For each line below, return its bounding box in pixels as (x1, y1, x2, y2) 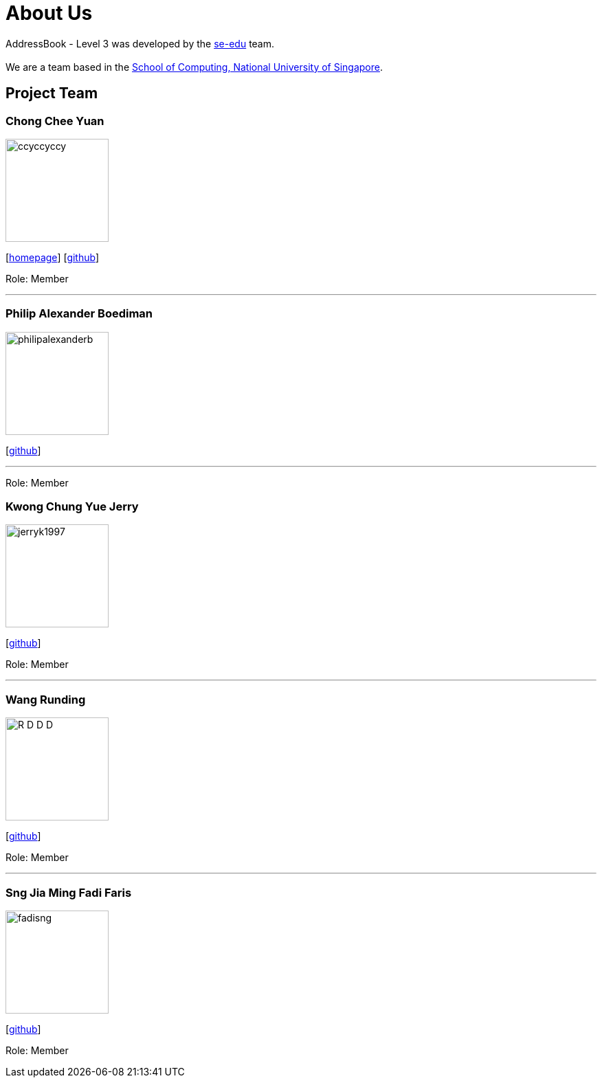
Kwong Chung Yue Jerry (5, 500, 139, 514)
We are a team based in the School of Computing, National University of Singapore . (5, 60, 383, 73)
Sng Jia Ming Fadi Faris (5, 885, 132, 900)
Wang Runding (5, 692, 86, 706)
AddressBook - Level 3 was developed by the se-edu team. (5, 37, 275, 49)
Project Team (5, 85, 98, 102)
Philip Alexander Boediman (5, 306, 153, 321)
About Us (5, 1, 93, 25)
